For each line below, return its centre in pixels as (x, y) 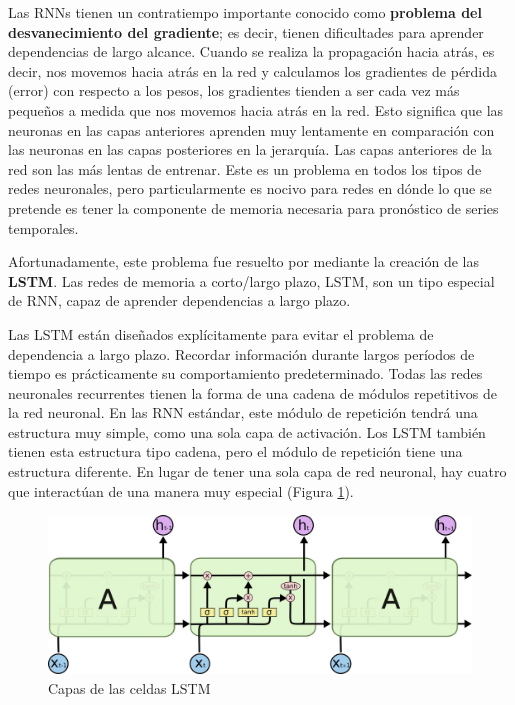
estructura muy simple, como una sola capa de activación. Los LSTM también (247, 431)
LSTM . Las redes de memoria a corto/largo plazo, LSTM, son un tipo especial (251, 280)
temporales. (43, 227)
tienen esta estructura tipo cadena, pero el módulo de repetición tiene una (235, 451)
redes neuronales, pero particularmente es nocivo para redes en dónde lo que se (250, 188)
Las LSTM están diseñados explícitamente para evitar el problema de (221, 333)
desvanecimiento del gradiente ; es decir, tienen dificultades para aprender (246, 31)
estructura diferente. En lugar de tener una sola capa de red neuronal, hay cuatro (257, 471)
